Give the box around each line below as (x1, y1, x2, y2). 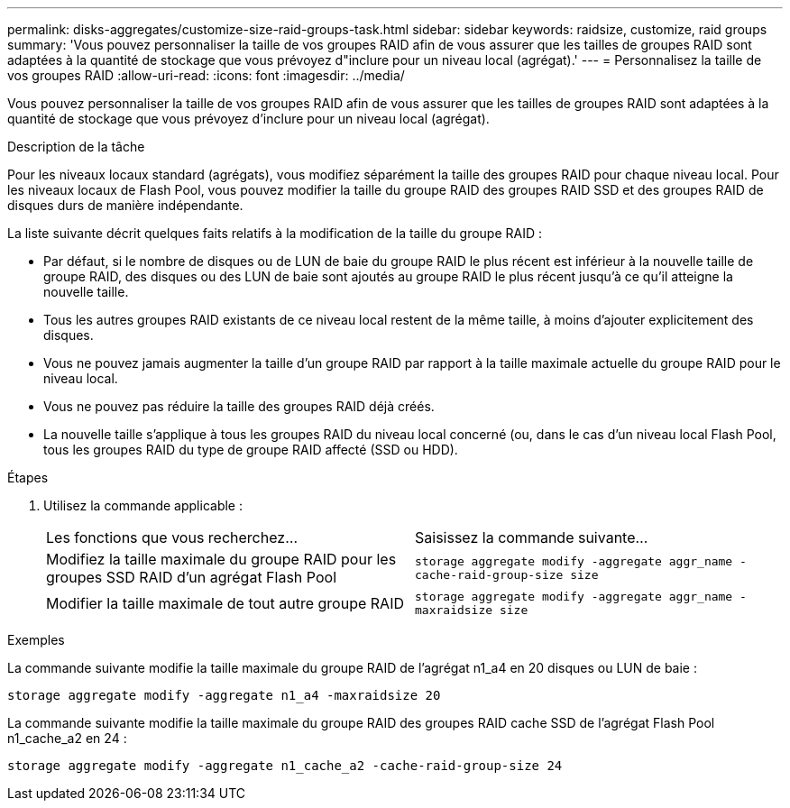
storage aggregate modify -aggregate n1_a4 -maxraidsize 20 (7, 688, 441, 702)
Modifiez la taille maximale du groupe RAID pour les (46, 550, 397, 568)
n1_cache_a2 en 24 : (7, 730, 127, 746)
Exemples (7, 632, 65, 647)
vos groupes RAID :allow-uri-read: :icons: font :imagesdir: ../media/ (7, 68, 405, 83)
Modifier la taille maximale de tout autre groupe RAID (46, 594, 404, 612)
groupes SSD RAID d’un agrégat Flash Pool (46, 568, 337, 586)
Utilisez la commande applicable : (43, 498, 243, 513)
